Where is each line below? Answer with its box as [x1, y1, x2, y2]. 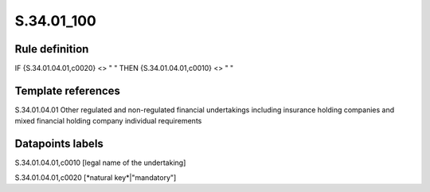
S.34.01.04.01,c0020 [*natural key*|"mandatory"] [14, 172, 177, 182]
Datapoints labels [14, 137, 104, 151]
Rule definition [14, 42, 89, 56]
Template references [14, 84, 121, 97]
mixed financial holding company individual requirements [14, 116, 202, 126]
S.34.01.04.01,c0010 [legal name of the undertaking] [14, 158, 186, 167]
